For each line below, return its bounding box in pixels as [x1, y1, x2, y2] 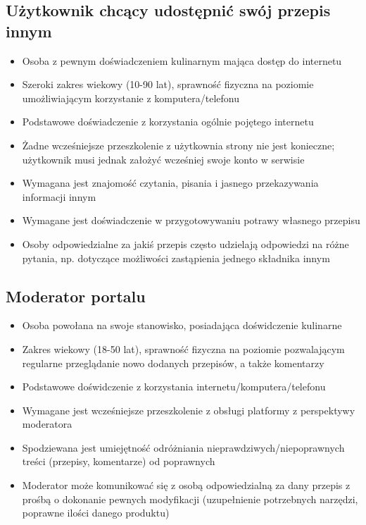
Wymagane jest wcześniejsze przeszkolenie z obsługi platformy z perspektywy [22, 402, 355, 417]
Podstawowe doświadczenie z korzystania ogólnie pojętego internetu [22, 114, 314, 129]
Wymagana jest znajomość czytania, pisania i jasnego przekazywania [22, 175, 319, 190]
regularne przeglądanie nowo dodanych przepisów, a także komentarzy [22, 355, 324, 370]
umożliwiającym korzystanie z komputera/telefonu [22, 90, 239, 105]
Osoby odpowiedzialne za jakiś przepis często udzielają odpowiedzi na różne [22, 236, 349, 251]
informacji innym [22, 189, 96, 204]
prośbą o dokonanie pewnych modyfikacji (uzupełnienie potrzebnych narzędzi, [22, 491, 358, 506]
